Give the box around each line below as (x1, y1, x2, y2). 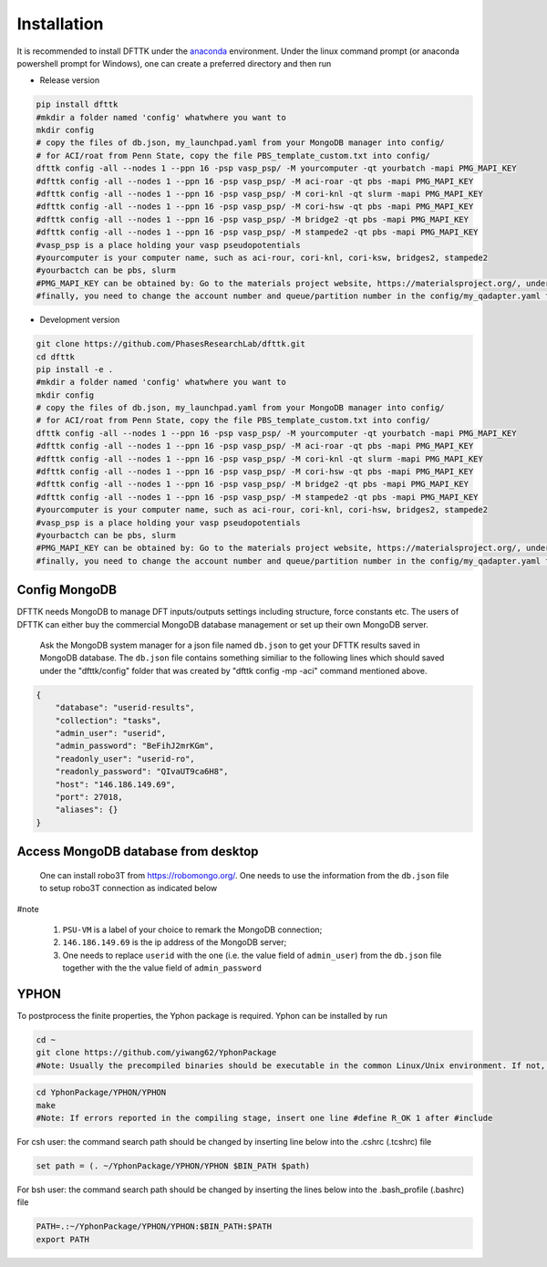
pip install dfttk (36, 99, 119, 109)
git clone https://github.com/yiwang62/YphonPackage (36, 1047, 277, 1058)
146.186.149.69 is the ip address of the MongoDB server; (62, 937, 287, 948)
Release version (39, 75, 100, 86)
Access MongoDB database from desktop (16, 844, 259, 859)
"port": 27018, (55, 792, 123, 802)
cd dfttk (36, 351, 76, 362)
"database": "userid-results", (55, 702, 195, 713)
